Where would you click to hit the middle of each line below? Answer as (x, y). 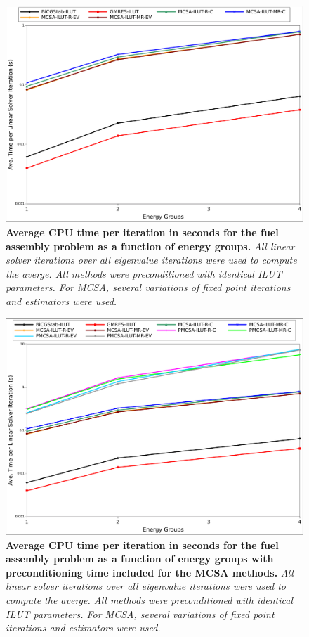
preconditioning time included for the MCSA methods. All (150, 572)
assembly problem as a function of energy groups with (140, 559)
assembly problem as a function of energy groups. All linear (150, 246)
